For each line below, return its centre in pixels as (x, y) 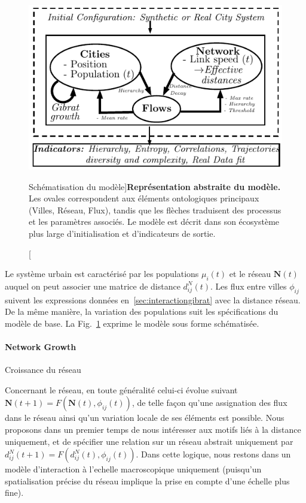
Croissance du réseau (43, 370)
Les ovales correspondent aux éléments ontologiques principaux (144, 198)
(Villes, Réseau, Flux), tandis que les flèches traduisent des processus (155, 210)
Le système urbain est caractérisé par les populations (102, 274)
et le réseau (250, 274)
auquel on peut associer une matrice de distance (93, 286)
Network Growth (41, 347)
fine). (14, 493)
